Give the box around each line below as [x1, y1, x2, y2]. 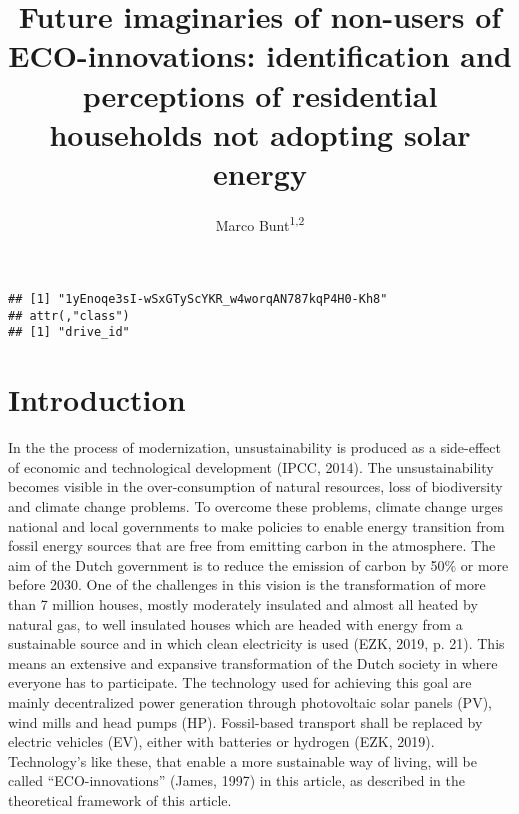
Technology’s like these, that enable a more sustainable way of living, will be [8, 750, 477, 771]
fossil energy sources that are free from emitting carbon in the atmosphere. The [8, 535, 496, 556]
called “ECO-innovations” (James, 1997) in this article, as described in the [8, 770, 466, 791]
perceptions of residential [82, 74, 438, 115]
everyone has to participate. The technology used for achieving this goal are [8, 672, 472, 693]
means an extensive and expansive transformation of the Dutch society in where [8, 652, 498, 673]
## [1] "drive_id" [8, 325, 130, 340]
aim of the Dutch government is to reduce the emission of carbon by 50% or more [8, 554, 509, 575]
